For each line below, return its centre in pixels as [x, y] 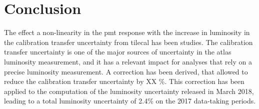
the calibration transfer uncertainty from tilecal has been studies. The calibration [128, 42]
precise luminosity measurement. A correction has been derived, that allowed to [126, 71]
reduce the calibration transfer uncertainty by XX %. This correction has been [124, 81]
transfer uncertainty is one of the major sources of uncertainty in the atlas [118, 52]
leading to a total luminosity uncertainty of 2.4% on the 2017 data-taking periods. [130, 101]
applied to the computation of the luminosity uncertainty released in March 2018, [129, 91]
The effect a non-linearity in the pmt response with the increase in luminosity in [127, 32]
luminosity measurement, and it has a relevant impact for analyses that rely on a [128, 61]
